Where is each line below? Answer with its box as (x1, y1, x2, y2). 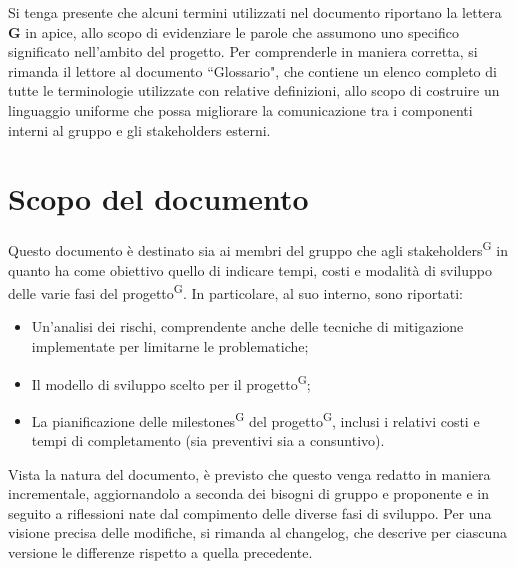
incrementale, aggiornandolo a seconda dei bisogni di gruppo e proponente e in (8, 483, 490, 504)
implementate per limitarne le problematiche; (31, 335, 309, 356)
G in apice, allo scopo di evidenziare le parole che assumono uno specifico (8, 21, 459, 42)
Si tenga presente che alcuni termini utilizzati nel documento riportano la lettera (8, 2, 502, 22)
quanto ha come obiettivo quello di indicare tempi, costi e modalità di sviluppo (8, 259, 492, 280)
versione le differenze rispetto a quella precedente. (8, 542, 313, 563)
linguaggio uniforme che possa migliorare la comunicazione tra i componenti (8, 99, 473, 120)
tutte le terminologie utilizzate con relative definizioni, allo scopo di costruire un (8, 80, 500, 101)
